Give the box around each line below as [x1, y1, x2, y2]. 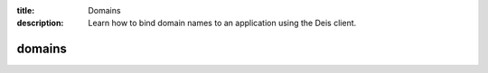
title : [16, 5, 35, 15]
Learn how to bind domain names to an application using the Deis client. [88, 18, 357, 29]
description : [16, 18, 64, 29]
